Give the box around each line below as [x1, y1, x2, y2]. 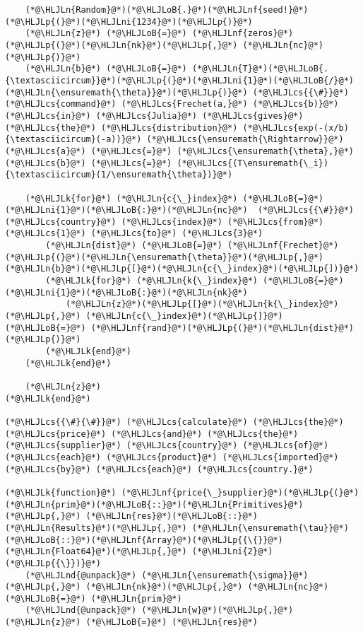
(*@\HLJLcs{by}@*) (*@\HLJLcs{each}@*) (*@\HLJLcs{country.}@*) [5, 464, 314, 474]
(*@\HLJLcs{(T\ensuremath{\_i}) [177, 158, 329, 168]
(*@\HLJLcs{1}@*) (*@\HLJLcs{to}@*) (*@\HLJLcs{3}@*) [5, 228, 263, 239]
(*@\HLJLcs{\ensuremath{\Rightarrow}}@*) [146, 134, 344, 145]
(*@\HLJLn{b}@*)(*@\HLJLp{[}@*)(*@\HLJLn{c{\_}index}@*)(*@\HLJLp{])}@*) [5, 264, 359, 274]
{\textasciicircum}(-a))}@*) [5, 134, 142, 145]
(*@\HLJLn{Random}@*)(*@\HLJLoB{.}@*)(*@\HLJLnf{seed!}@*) [25, 5, 309, 15]
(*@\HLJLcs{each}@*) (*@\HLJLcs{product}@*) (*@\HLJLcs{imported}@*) [5, 452, 339, 462]
